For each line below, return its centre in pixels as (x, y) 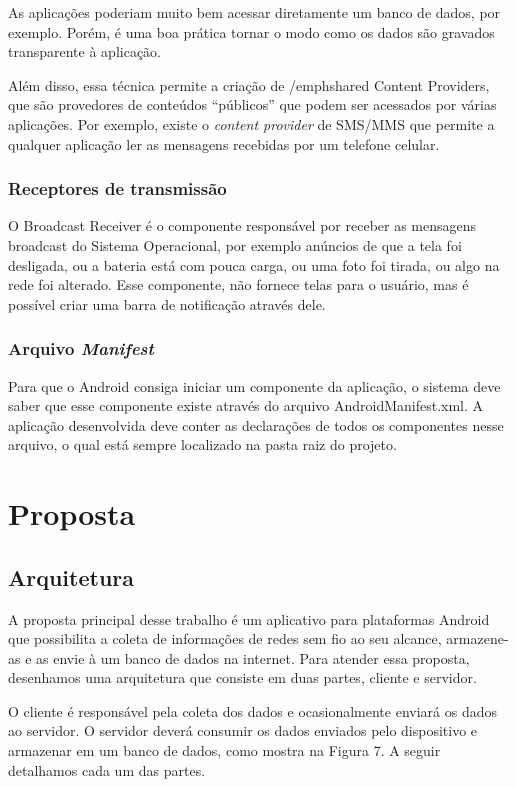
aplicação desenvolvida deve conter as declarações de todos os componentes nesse (256, 424)
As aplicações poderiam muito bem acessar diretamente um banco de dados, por (254, 12)
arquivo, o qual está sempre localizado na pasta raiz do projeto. (202, 444)
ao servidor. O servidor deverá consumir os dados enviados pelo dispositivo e (243, 730)
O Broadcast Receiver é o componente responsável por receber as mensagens (242, 225)
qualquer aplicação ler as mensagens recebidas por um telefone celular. (224, 143)
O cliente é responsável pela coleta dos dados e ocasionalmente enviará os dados (252, 710)
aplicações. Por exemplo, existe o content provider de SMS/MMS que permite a (251, 123)
